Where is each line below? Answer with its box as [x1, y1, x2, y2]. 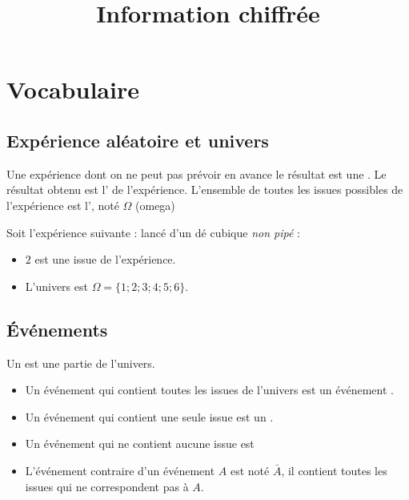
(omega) [135, 196, 175, 213]
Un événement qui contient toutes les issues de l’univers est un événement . [25, 381, 394, 398]
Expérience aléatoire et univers [6, 127, 269, 152]
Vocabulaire [6, 73, 139, 106]
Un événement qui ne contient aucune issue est [25, 435, 255, 452]
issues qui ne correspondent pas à [25, 478, 189, 494]
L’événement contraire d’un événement [25, 462, 215, 478]
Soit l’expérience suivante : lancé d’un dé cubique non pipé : [6, 224, 300, 240]
